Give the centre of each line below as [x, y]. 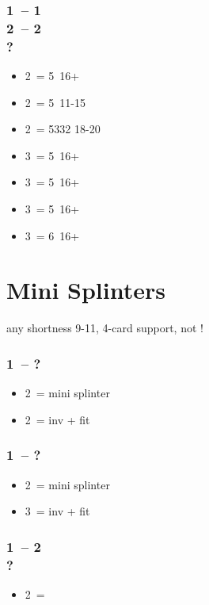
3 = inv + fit [57, 511]
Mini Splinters [86, 290]
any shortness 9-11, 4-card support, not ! [105, 328]
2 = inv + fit [57, 419]
